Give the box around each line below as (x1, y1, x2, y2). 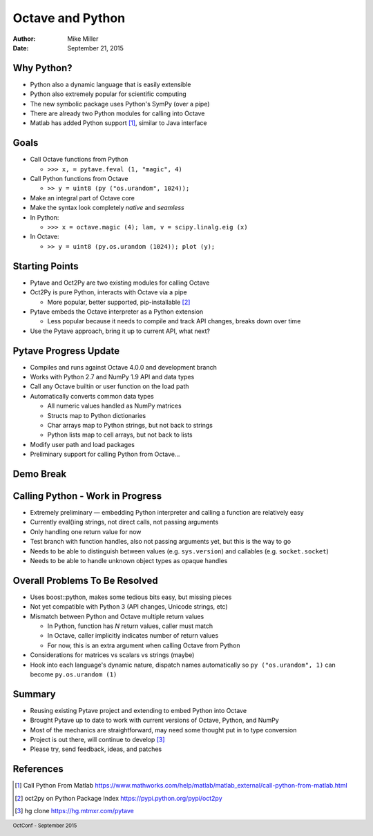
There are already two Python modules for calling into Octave (30, 109, 205, 117)
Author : (12, 35, 36, 43)
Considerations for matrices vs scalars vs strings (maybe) (30, 651, 195, 659)
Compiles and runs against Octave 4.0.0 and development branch (30, 363, 217, 371)
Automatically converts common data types (30, 392, 155, 400)
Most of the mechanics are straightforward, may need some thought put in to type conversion (30, 725, 297, 734)
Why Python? (12, 62, 73, 74)
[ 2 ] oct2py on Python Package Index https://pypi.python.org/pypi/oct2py (15, 794, 222, 802)
